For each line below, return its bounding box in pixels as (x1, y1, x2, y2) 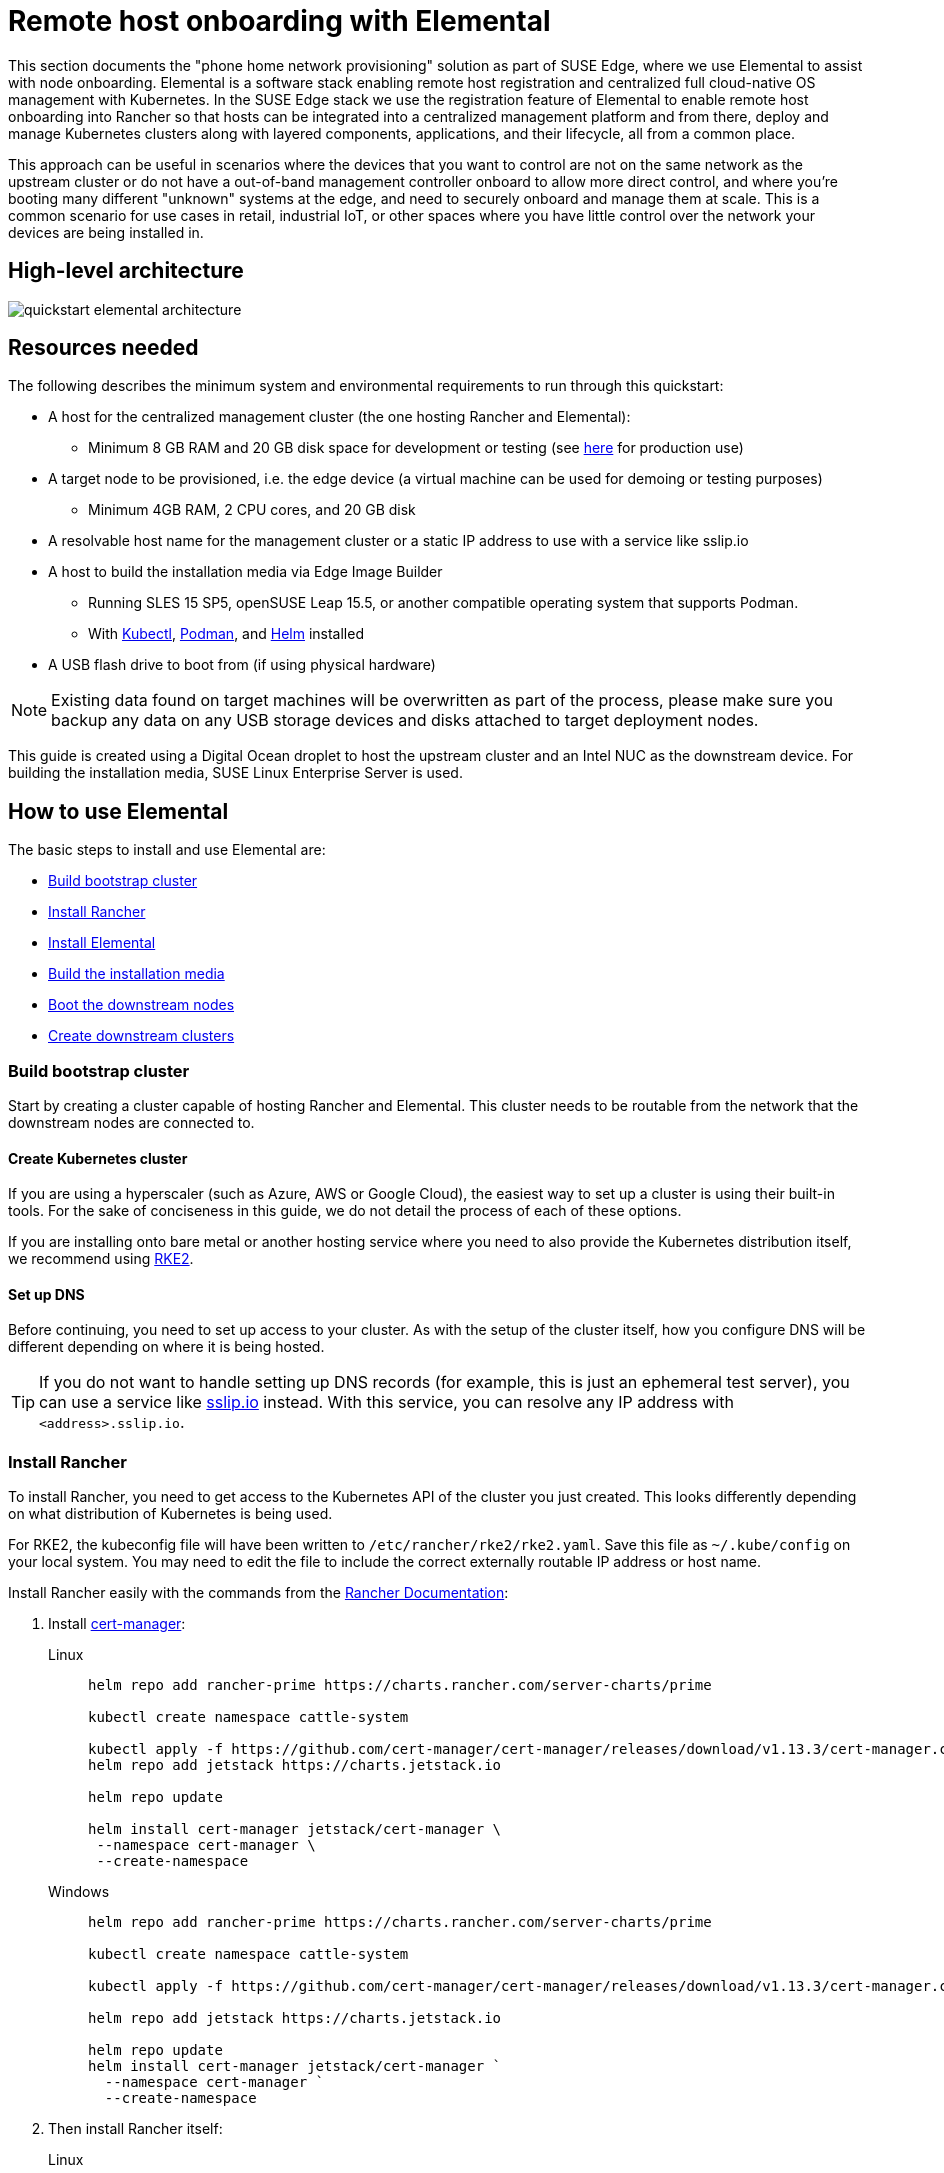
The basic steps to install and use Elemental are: (8, 841, 326, 859)
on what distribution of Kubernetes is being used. (8, 1505, 333, 1523)
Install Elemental (48, 934, 156, 952)
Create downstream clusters (48, 1027, 235, 1045)
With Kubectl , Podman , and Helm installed (88, 625, 364, 643)
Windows (48, 1883, 110, 1901)
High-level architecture (8, 258, 244, 284)
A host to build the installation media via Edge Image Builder (48, 563, 443, 581)
